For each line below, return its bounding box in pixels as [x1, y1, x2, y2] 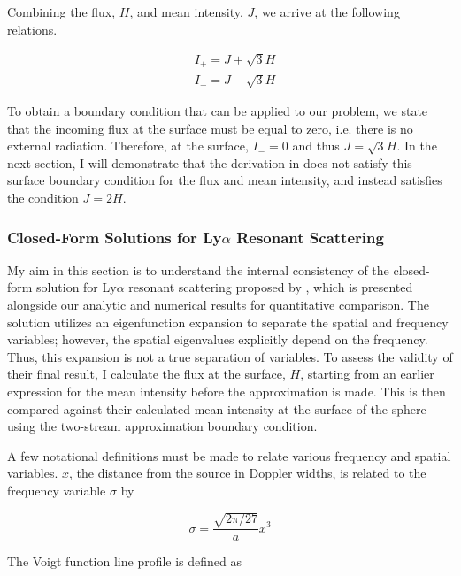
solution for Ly [36, 278, 117, 296]
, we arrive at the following [254, 3, 400, 20]
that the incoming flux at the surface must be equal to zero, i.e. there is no [7, 119, 413, 137]
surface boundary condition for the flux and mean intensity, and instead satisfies [7, 171, 442, 189]
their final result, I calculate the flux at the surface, [7, 365, 286, 383]
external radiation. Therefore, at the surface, [7, 136, 249, 155]
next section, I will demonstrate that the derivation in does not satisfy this [7, 153, 412, 172]
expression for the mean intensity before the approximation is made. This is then [7, 381, 446, 400]
